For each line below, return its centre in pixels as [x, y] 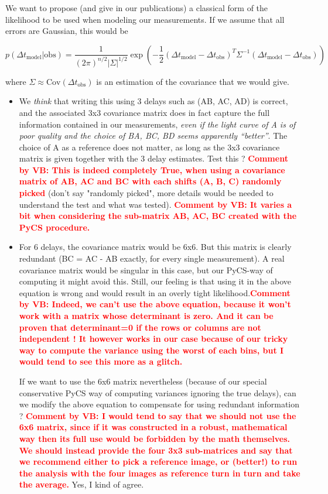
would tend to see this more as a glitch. [101, 361]
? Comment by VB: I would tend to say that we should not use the [158, 415]
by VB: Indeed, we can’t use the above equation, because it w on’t [155, 304]
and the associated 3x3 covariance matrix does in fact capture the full [144, 112]
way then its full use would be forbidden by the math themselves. [154, 438]
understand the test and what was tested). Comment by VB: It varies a [156, 204]
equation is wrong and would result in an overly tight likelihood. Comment [155, 292]
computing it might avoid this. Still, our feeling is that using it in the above [155, 281]
